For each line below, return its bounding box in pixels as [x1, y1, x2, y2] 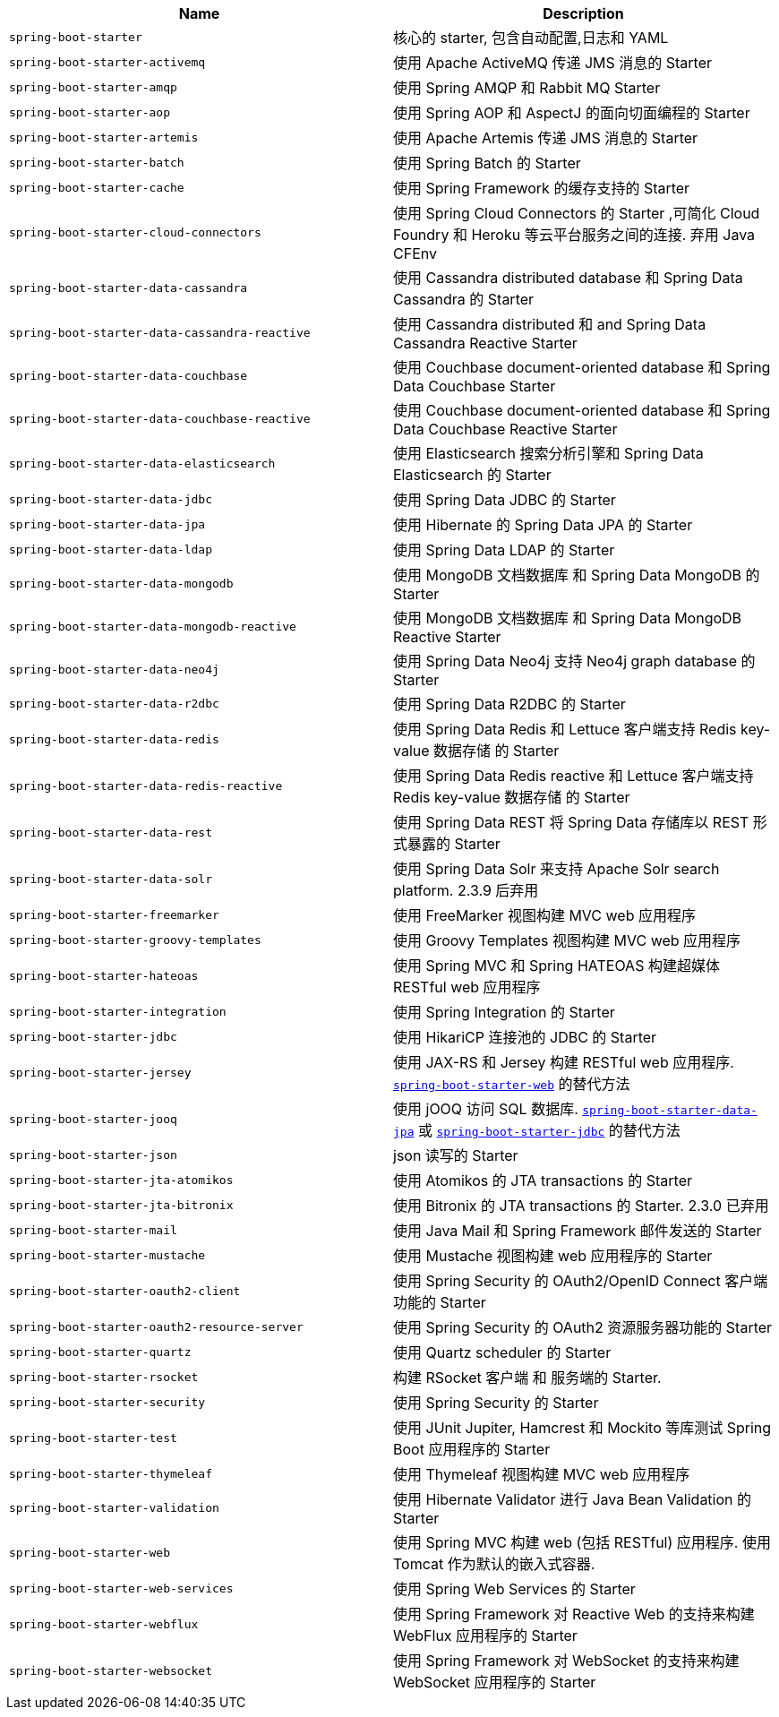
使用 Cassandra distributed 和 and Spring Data [393, 315, 706, 333]
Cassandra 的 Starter [393, 290, 535, 308]
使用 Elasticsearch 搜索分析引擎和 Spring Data [393, 444, 704, 462]
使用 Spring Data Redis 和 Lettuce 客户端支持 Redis [393, 720, 737, 738]
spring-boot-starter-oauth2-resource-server [9, 1319, 304, 1334]
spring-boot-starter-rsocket [9, 1369, 199, 1384]
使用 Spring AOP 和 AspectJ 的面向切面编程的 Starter [393, 104, 750, 122]
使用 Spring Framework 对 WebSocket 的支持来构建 [393, 1652, 740, 1670]
